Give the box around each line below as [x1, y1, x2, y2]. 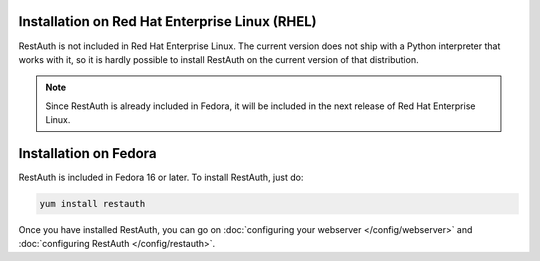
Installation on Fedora [18, 145, 157, 162]
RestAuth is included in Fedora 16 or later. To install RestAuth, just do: [18, 171, 304, 183]
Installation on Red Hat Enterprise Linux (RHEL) [18, 13, 317, 30]
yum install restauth [39, 198, 146, 209]
